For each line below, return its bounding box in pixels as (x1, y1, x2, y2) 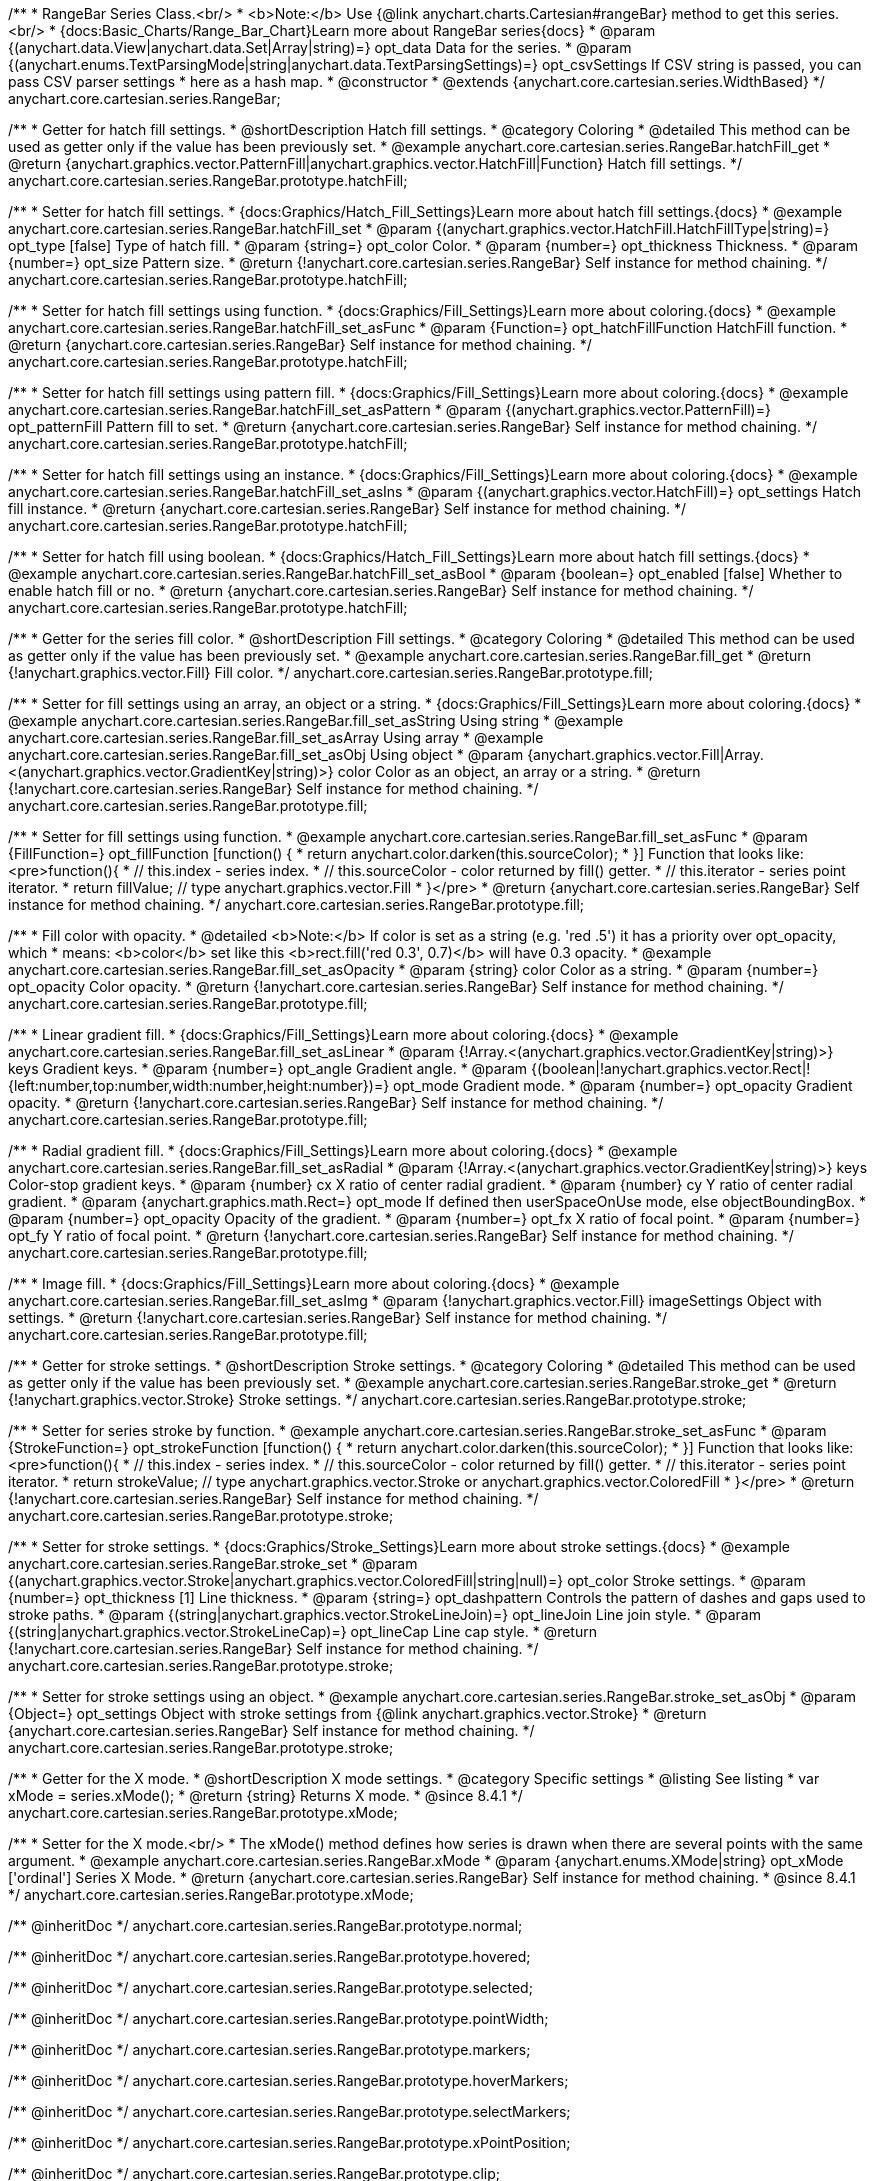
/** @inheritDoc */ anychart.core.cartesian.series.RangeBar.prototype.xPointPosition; (8, 2134, 571, 2151)
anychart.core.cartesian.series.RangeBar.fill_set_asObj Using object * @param (8, 746, 524, 763)
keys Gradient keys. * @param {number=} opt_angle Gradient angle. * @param (8, 1060, 528, 1077)
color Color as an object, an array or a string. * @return (337, 763, 701, 780)
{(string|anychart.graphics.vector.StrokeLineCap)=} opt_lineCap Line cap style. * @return (8, 1623, 597, 1640)
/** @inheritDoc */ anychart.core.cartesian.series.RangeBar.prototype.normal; (8, 1917, 523, 1934)
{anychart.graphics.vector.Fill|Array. (527, 746, 764, 763)
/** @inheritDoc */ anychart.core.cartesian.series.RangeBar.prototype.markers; (8, 2041, 531, 2058)
